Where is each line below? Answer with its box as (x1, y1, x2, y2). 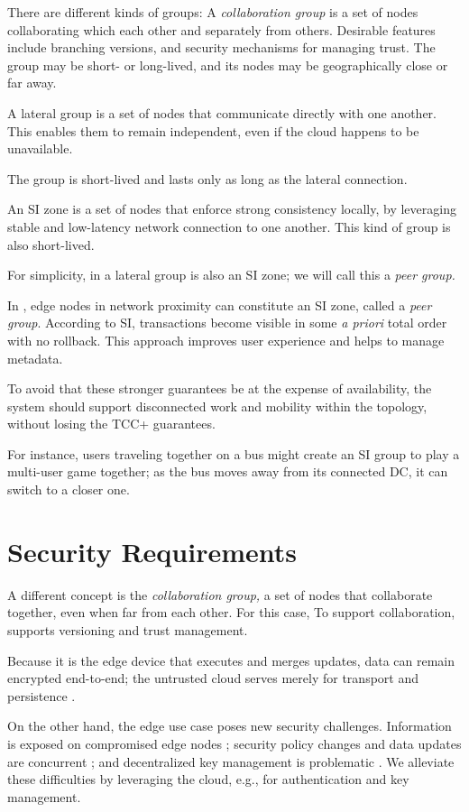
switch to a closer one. (7, 480, 130, 499)
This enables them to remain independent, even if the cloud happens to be (7, 121, 419, 140)
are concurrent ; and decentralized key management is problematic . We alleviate (7, 752, 455, 770)
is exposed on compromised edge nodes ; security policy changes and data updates (7, 734, 462, 752)
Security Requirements (7, 532, 297, 569)
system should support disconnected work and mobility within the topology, (7, 396, 428, 415)
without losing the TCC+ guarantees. (7, 414, 216, 433)
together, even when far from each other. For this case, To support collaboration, (7, 603, 455, 622)
